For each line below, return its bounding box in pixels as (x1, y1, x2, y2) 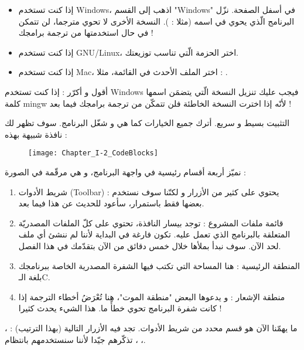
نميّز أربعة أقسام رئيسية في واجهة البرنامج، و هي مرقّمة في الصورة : (5, 166, 246, 178)
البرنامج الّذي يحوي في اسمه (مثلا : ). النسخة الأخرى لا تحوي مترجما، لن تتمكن (18, 15, 295, 27)
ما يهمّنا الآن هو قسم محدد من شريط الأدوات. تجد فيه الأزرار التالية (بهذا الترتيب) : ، (5, 321, 298, 334)
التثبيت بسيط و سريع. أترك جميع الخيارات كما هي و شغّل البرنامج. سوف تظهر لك (5, 117, 290, 129)
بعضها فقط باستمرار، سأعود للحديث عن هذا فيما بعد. (18, 197, 204, 209)
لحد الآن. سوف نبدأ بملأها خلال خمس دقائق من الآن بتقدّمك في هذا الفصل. (18, 239, 281, 252)
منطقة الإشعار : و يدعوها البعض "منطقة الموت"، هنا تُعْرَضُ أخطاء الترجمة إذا (18, 290, 285, 303)
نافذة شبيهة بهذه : (5, 128, 67, 140)
